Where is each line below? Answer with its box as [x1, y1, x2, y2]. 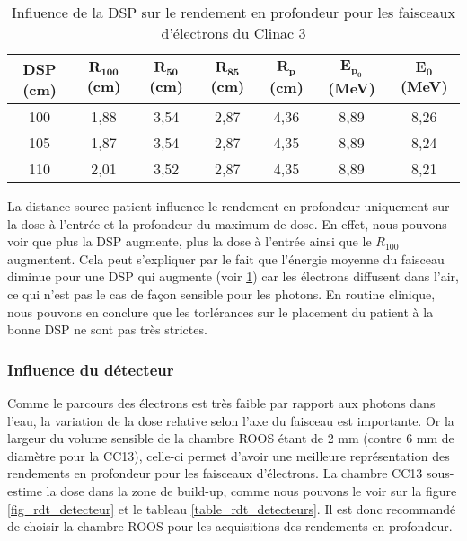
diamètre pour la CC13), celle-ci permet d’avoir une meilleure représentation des [7, 446, 450, 465]
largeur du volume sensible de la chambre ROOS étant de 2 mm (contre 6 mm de [7, 429, 454, 448]
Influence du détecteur [7, 358, 174, 380]
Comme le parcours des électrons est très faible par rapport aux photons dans [7, 393, 436, 412]
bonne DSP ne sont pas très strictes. [7, 320, 207, 339]
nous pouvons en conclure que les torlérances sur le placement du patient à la [7, 302, 434, 321]
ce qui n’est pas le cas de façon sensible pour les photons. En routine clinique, [7, 284, 436, 303]
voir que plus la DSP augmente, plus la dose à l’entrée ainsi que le [7, 232, 372, 251]
